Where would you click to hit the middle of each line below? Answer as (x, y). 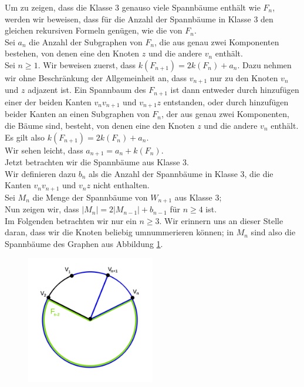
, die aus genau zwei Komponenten (217, 41)
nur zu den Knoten (244, 77)
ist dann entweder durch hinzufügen (235, 90)
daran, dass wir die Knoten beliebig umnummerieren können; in (119, 232)
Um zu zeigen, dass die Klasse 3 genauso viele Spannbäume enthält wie (133, 7)
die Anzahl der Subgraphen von (86, 41)
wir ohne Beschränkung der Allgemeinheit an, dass (96, 77)
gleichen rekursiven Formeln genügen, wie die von (94, 30)
